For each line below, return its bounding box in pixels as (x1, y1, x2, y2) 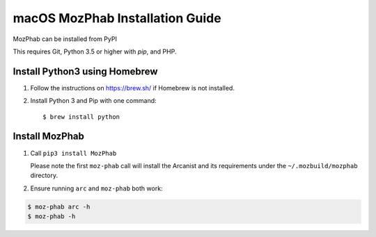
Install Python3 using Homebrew (13, 65, 158, 77)
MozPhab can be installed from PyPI (13, 35, 118, 43)
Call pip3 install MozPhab (30, 149, 117, 157)
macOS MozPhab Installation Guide (13, 10, 222, 26)
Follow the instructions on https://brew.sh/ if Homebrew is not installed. (30, 83, 235, 92)
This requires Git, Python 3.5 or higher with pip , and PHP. (13, 47, 177, 56)
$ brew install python (42, 113, 120, 121)
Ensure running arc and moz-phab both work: (30, 184, 163, 193)
